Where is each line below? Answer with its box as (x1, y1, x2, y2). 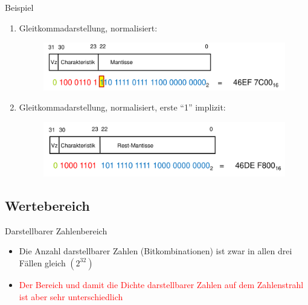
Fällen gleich (19, 256, 66, 269)
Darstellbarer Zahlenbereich (5, 224, 107, 237)
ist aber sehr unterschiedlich (19, 290, 123, 303)
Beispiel (5, 1, 34, 13)
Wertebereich (5, 196, 90, 214)
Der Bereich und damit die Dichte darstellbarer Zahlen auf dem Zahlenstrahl (19, 278, 304, 291)
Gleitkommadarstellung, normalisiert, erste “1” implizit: (19, 101, 226, 114)
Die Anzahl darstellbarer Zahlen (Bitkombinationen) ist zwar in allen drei (19, 245, 292, 257)
